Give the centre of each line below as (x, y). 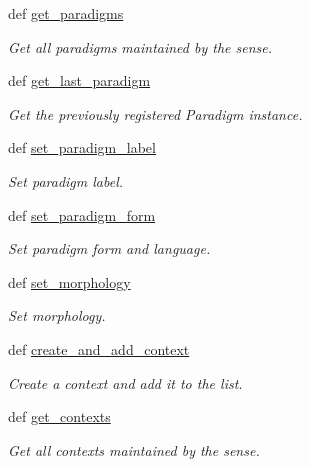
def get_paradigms (66, 13)
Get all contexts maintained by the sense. (134, 449)
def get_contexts (59, 416)
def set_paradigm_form (82, 214)
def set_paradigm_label (82, 147)
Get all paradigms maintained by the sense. (140, 46)
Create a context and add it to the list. (125, 382)
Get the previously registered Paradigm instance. (155, 113)
